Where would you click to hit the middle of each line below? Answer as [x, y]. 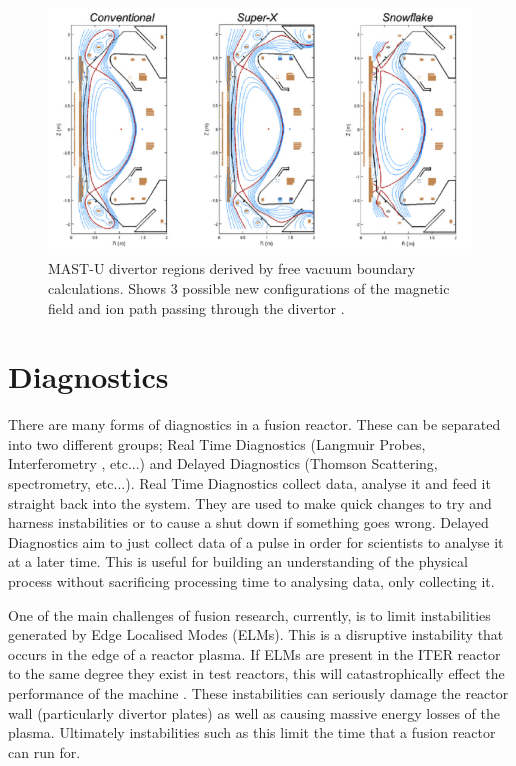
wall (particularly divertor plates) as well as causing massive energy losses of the [254, 712]
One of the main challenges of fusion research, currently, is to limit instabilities [249, 614]
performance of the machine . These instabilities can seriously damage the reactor [258, 692]
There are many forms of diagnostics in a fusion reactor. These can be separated [254, 424]
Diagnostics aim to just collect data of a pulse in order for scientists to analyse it [256, 541]
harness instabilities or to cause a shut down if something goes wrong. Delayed [248, 522]
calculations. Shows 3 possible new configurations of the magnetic [249, 287]
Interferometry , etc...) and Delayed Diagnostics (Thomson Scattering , [223, 463]
